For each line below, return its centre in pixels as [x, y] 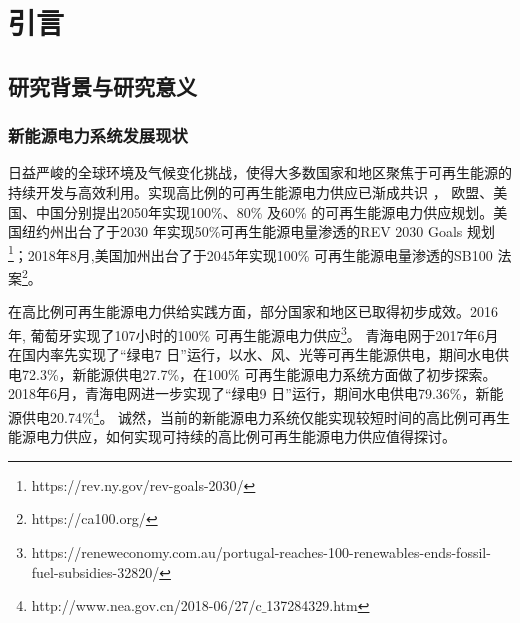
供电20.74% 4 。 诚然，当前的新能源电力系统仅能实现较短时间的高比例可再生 [266, 415]
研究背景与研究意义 [102, 85]
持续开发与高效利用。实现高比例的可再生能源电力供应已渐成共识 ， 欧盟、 [251, 191]
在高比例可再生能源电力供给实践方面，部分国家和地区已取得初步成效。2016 [253, 311]
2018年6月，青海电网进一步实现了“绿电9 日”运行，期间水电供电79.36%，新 [249, 393]
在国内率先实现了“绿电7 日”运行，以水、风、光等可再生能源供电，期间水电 [251, 354]
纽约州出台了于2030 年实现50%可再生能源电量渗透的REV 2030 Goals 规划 [258, 231]
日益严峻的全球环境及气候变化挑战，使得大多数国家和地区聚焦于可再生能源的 [260, 172]
